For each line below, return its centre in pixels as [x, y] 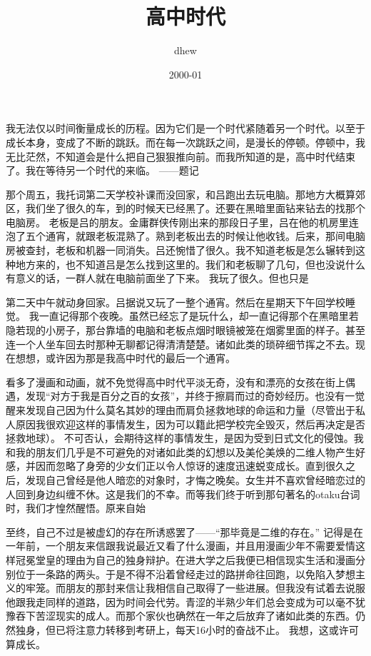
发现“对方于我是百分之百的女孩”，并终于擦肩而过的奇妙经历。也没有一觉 [195, 396]
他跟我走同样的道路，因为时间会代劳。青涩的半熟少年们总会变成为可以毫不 [181, 601]
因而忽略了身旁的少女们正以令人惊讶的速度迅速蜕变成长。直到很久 [190, 466]
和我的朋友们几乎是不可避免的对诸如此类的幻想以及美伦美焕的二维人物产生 [181, 451]
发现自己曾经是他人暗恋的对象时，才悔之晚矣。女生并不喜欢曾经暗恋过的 [195, 479]
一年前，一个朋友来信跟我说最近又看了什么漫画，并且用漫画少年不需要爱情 [181, 546]
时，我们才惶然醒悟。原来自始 [76, 508]
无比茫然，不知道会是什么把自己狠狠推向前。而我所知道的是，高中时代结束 [181, 156]
